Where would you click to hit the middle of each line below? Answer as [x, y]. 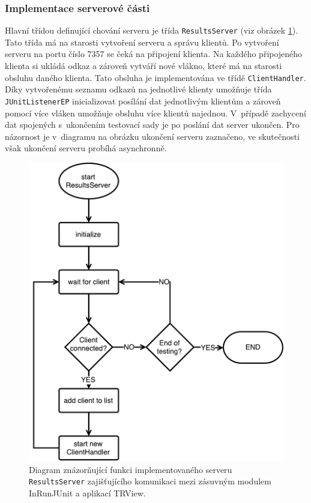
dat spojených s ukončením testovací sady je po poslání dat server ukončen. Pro [152, 125]
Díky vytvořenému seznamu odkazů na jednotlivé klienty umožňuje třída [138, 89]
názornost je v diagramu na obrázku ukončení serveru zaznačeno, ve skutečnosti [152, 136]
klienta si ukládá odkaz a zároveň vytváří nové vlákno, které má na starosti [143, 66]
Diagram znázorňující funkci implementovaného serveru [131, 469]
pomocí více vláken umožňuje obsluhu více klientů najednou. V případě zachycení [155, 113]
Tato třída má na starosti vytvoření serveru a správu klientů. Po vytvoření [142, 42]
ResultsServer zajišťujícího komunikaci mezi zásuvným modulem [150, 481]
